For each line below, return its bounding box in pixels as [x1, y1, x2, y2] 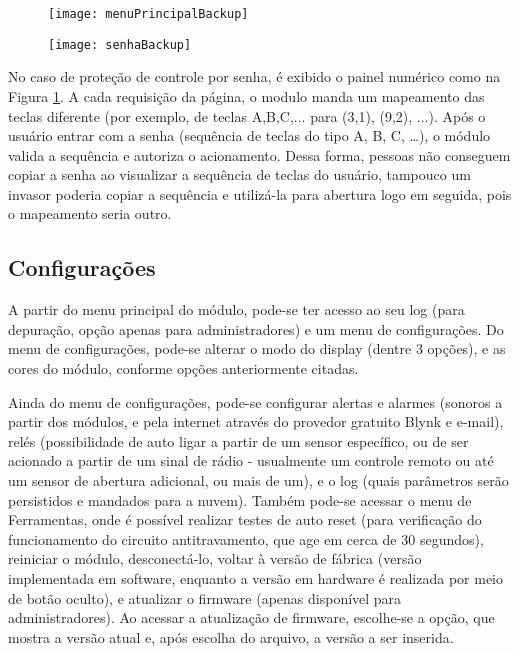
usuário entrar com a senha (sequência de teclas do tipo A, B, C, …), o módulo [8, 125, 491, 146]
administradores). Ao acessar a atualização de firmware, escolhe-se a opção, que [8, 607, 495, 628]
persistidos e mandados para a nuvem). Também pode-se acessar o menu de [8, 489, 472, 510]
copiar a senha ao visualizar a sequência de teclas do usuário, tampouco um [8, 164, 471, 185]
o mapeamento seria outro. [8, 203, 172, 224]
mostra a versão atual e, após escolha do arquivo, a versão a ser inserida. [8, 626, 454, 647]
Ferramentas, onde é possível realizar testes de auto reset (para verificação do [8, 509, 482, 530]
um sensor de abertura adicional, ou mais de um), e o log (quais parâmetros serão [8, 470, 509, 491]
